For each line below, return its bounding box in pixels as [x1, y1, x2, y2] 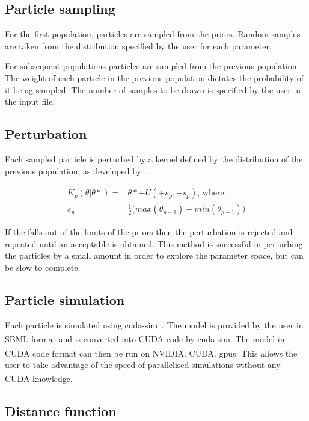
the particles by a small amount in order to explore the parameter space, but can [5, 249, 304, 262]
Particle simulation [5, 290, 125, 309]
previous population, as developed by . [5, 164, 148, 177]
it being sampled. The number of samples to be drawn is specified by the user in [5, 83, 301, 96]
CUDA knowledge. [5, 372, 73, 385]
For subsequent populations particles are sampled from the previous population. [5, 60, 299, 72]
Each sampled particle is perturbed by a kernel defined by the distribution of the [5, 152, 303, 165]
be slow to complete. [5, 261, 81, 273]
